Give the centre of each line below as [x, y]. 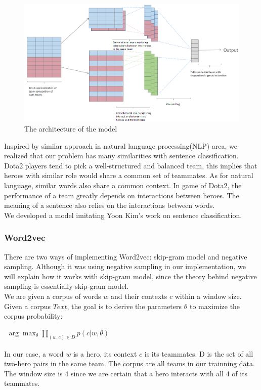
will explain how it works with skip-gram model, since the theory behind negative [130, 276]
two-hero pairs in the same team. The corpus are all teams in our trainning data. [129, 363]
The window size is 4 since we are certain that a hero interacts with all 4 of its [126, 373]
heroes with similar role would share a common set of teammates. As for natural [129, 175]
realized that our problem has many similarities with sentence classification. [121, 156]
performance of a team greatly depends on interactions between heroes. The [122, 195]
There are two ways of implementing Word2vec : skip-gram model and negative [126, 256]
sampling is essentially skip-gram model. [67, 286]
